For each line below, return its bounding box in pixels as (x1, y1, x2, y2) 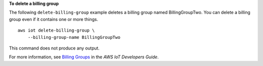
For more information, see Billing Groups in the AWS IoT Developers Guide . (9, 54, 159, 60)
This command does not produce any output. (9, 45, 100, 51)
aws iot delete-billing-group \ (18, 28, 95, 33)
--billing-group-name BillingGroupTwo (27, 34, 121, 40)
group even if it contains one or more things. (9, 16, 98, 22)
